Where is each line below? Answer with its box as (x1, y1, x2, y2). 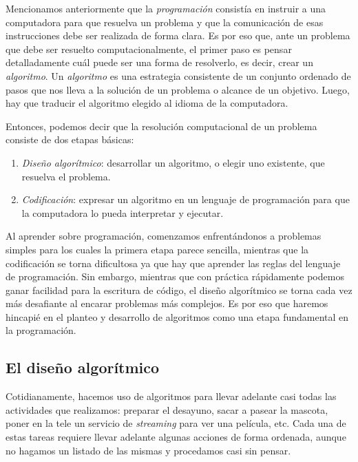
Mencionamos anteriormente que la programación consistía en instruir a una (6, 1, 326, 15)
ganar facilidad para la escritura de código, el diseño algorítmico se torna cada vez (6, 282, 352, 297)
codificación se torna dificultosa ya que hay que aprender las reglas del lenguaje (6, 255, 341, 270)
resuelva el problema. (21, 169, 111, 183)
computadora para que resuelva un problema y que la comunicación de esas (6, 14, 324, 29)
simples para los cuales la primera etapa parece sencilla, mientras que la (6, 242, 309, 256)
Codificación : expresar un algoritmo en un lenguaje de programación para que (21, 192, 350, 207)
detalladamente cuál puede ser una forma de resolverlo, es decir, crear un (6, 55, 313, 70)
